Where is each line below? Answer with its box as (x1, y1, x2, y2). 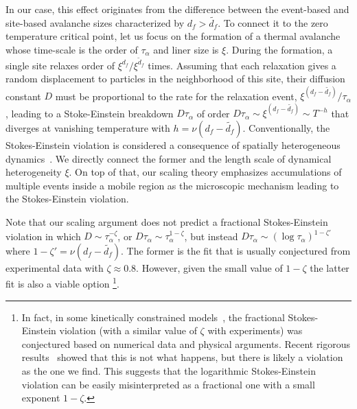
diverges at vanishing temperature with (5, 121, 170, 135)
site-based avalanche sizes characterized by (5, 15, 185, 30)
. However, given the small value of (136, 260, 283, 274)
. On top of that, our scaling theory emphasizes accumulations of (69, 165, 342, 179)
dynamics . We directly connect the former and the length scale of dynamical (5, 151, 332, 165)
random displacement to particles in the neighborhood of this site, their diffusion (5, 71, 345, 86)
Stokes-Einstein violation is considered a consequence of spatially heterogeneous (5, 138, 341, 152)
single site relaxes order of (5, 58, 115, 72)
